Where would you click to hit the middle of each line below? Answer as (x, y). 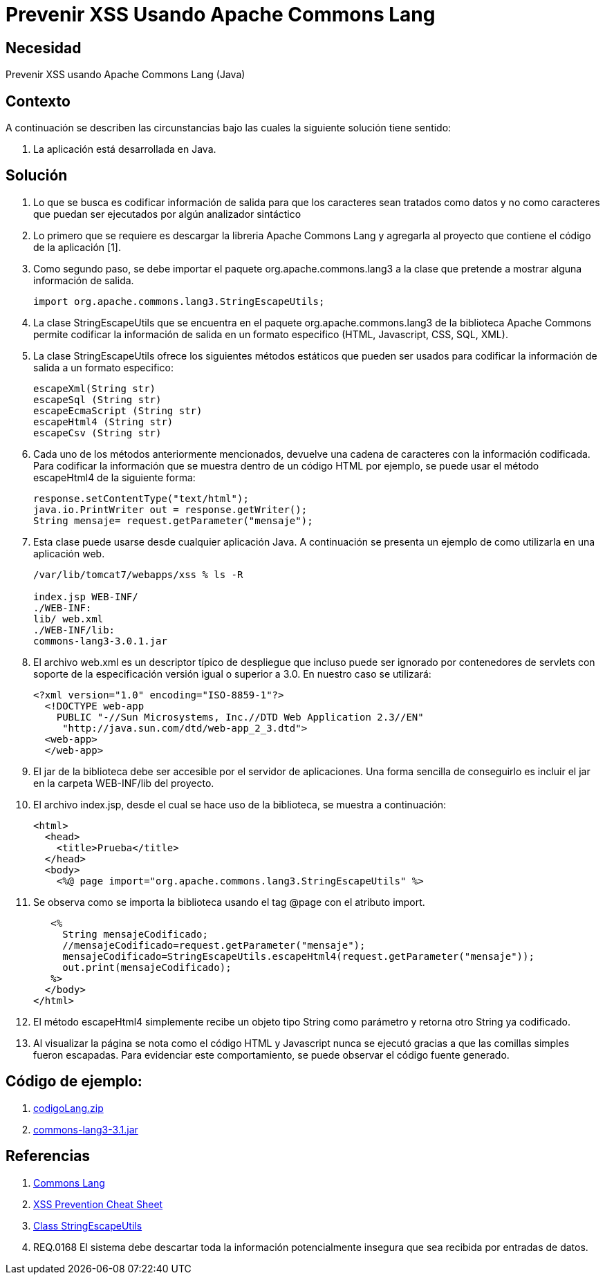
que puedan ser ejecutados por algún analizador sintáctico (167, 214)
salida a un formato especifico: (103, 367)
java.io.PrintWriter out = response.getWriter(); (170, 509)
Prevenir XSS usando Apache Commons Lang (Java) (125, 75)
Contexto (38, 101)
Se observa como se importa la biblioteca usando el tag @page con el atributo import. (229, 902)
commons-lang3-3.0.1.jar (100, 641)
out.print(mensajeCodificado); (147, 967)
